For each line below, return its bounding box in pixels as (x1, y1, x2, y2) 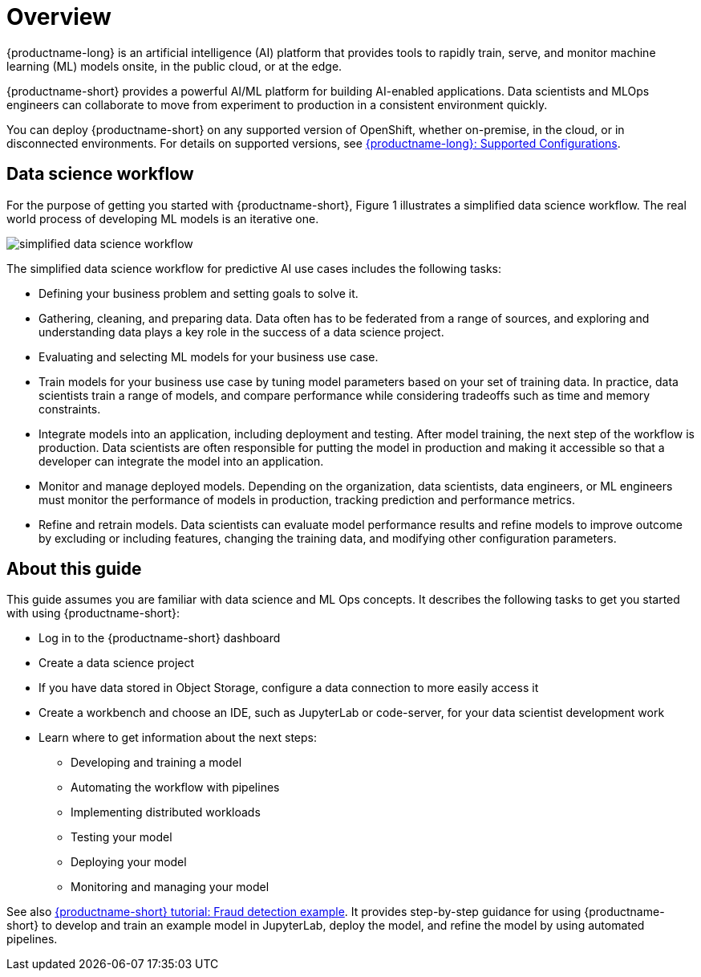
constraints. (38, 401, 101, 416)
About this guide (6, 559, 142, 580)
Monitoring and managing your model (71, 880, 269, 894)
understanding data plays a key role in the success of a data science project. (38, 324, 444, 339)
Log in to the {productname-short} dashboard (38, 631, 281, 645)
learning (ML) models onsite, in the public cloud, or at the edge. (6, 59, 342, 73)
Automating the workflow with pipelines (71, 780, 280, 795)
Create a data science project (38, 656, 195, 670)
